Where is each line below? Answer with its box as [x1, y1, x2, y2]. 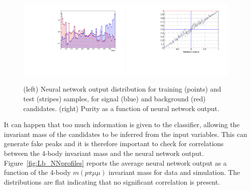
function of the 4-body [4, 167, 71, 177]
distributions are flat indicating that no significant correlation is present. [4, 176, 220, 187]
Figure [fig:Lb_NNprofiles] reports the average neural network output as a [4, 157, 227, 168]
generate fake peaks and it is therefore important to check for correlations [4, 138, 224, 149]
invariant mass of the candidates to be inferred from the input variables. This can [4, 129, 247, 139]
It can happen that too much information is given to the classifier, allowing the [4, 119, 240, 130]
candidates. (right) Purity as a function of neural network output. [23, 103, 219, 113]
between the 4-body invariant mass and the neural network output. [4, 148, 204, 158]
